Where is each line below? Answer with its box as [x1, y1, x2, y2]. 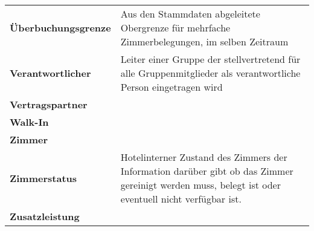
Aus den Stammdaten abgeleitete [120, 7, 260, 21]
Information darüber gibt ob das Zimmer [120, 164, 293, 178]
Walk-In [10, 115, 49, 129]
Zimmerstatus [10, 171, 77, 185]
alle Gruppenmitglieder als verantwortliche [120, 66, 301, 80]
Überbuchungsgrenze [10, 21, 111, 34]
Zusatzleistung [10, 209, 80, 223]
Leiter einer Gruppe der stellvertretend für [120, 52, 301, 66]
